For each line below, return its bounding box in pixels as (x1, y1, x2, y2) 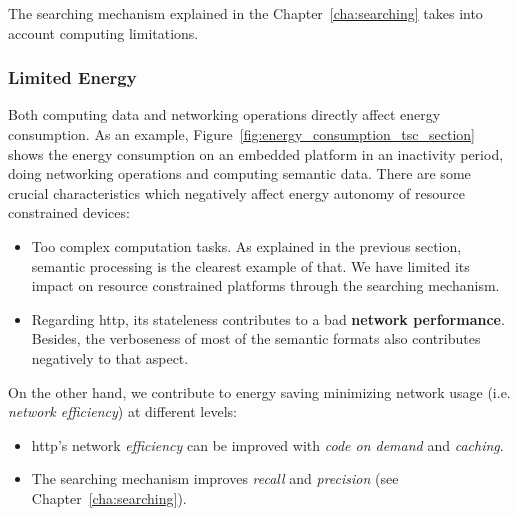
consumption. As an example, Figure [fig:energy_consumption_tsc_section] (8, 124, 475, 144)
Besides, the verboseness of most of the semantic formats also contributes (31, 328, 481, 349)
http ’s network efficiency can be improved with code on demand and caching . (31, 434, 504, 455)
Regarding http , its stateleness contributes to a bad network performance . (31, 308, 505, 329)
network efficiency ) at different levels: (8, 401, 237, 422)
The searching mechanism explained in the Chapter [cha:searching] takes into (8, 3, 483, 23)
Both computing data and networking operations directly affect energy (8, 104, 441, 125)
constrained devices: (8, 202, 130, 223)
